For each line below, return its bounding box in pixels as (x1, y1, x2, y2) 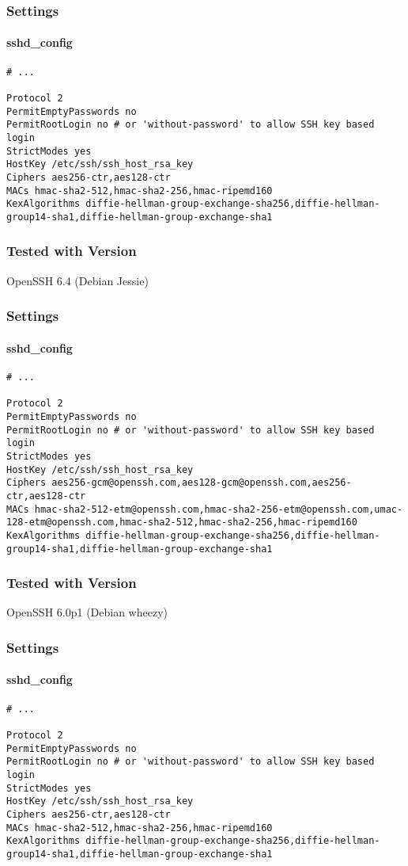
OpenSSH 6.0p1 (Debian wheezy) (6, 604, 168, 620)
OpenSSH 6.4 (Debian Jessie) (6, 272, 149, 288)
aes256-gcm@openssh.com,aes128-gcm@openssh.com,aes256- (51, 477, 352, 489)
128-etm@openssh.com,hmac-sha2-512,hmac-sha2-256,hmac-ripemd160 (6, 517, 357, 528)
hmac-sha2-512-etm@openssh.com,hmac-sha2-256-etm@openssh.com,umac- (34, 503, 403, 515)
